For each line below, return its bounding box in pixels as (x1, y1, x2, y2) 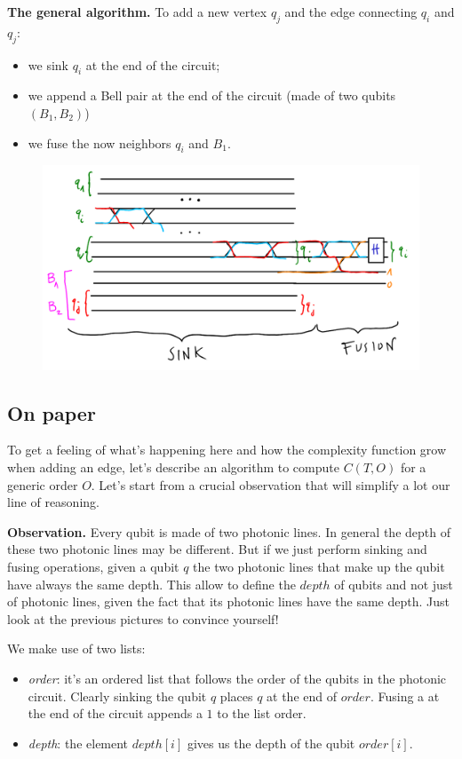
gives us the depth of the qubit (187, 733, 355, 752)
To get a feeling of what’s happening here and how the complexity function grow (7, 440, 447, 459)
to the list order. (217, 704, 307, 723)
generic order (7, 475, 78, 494)
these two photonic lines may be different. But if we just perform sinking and (7, 540, 427, 558)
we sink (28, 55, 68, 74)
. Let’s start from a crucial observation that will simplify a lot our (91, 475, 450, 494)
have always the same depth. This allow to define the (7, 574, 296, 593)
